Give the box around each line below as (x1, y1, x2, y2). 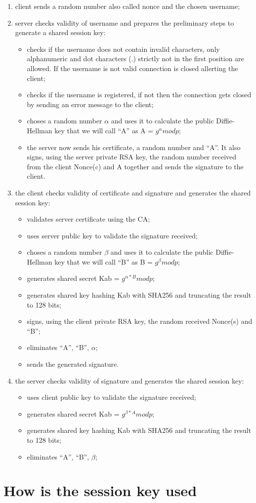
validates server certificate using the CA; (27, 214, 150, 224)
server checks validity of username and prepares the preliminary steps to (15, 17, 234, 28)
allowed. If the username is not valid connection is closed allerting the (27, 63, 238, 73)
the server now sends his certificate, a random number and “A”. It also (27, 142, 241, 152)
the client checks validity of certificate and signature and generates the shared (15, 187, 251, 197)
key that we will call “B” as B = (54, 256, 153, 267)
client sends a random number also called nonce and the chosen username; (15, 1, 240, 11)
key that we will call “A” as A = (54, 125, 154, 135)
